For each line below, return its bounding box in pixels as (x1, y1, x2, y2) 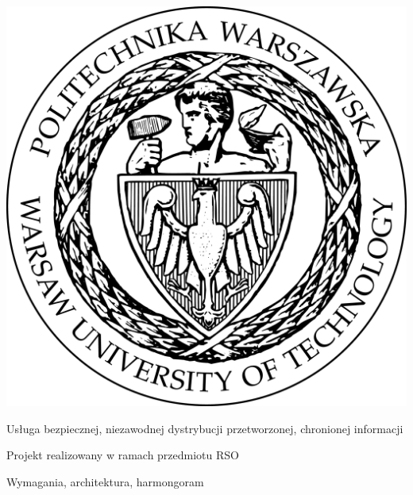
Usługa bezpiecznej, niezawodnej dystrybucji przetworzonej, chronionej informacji (6, 420, 403, 436)
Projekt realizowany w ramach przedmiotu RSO (6, 447, 239, 463)
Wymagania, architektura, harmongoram (6, 473, 204, 489)
